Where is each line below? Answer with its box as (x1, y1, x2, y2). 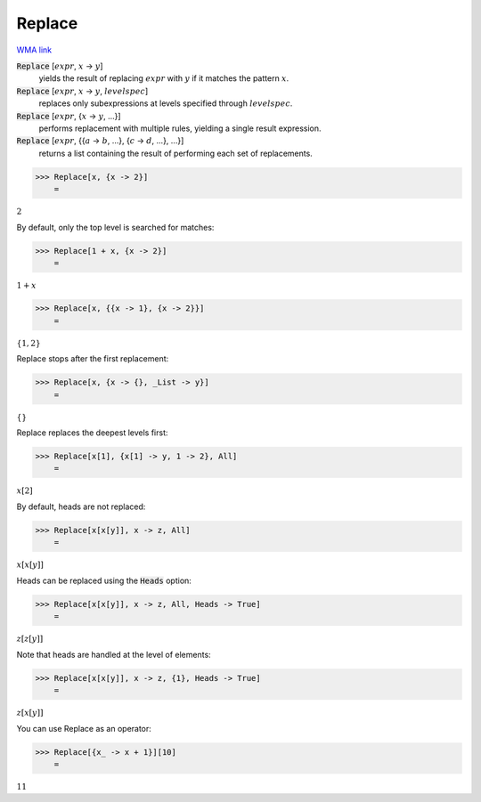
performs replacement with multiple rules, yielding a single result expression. (38, 123, 322, 134)
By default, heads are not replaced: (16, 501, 146, 512)
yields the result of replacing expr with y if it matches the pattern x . (38, 73, 289, 84)
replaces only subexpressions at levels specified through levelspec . (38, 98, 293, 109)
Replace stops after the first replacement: (16, 353, 169, 364)
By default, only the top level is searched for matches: (16, 222, 215, 232)
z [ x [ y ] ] (16, 708, 44, 718)
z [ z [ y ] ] (16, 634, 44, 644)
